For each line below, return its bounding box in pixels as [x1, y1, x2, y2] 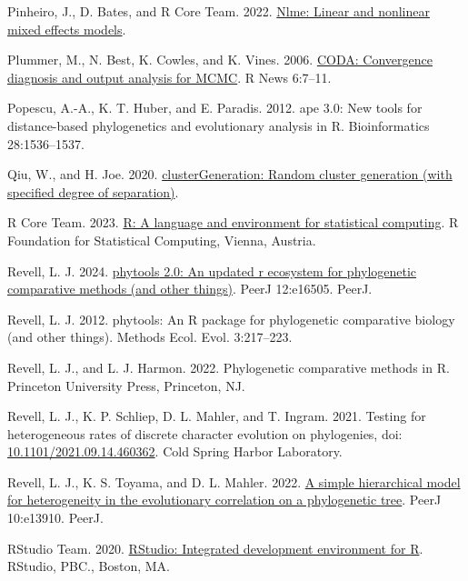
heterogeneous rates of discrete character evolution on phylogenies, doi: [7, 424, 403, 443]
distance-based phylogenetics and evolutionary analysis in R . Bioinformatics [7, 115, 430, 135]
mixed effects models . [7, 19, 126, 38]
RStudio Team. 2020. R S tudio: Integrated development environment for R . [7, 538, 423, 557]
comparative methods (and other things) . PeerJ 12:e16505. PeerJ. [7, 279, 373, 298]
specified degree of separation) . [7, 182, 179, 201]
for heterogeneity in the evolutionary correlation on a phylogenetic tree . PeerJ [7, 490, 442, 509]
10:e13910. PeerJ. [7, 508, 104, 527]
